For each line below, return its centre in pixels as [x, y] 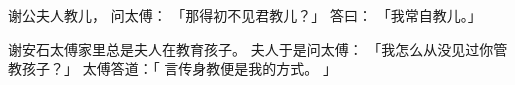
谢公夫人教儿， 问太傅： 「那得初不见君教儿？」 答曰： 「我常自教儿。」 [245, 15]
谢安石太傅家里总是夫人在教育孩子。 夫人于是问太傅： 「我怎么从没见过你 [251, 48]
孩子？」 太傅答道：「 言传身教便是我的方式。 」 [179, 68]
